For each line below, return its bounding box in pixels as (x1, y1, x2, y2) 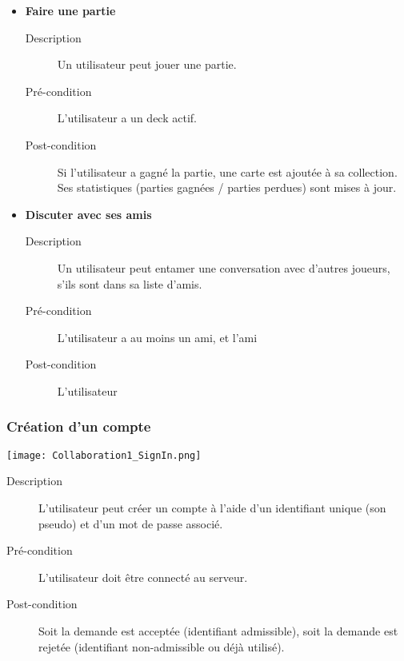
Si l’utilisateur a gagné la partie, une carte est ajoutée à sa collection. (57, 163, 398, 180)
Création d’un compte (6, 416, 151, 436)
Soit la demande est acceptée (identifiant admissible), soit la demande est (38, 622, 398, 639)
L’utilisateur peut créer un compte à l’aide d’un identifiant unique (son (38, 499, 386, 516)
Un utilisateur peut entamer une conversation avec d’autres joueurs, (57, 259, 390, 276)
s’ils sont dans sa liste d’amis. (57, 275, 202, 292)
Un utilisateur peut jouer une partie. (57, 56, 237, 73)
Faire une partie (25, 2, 116, 18)
